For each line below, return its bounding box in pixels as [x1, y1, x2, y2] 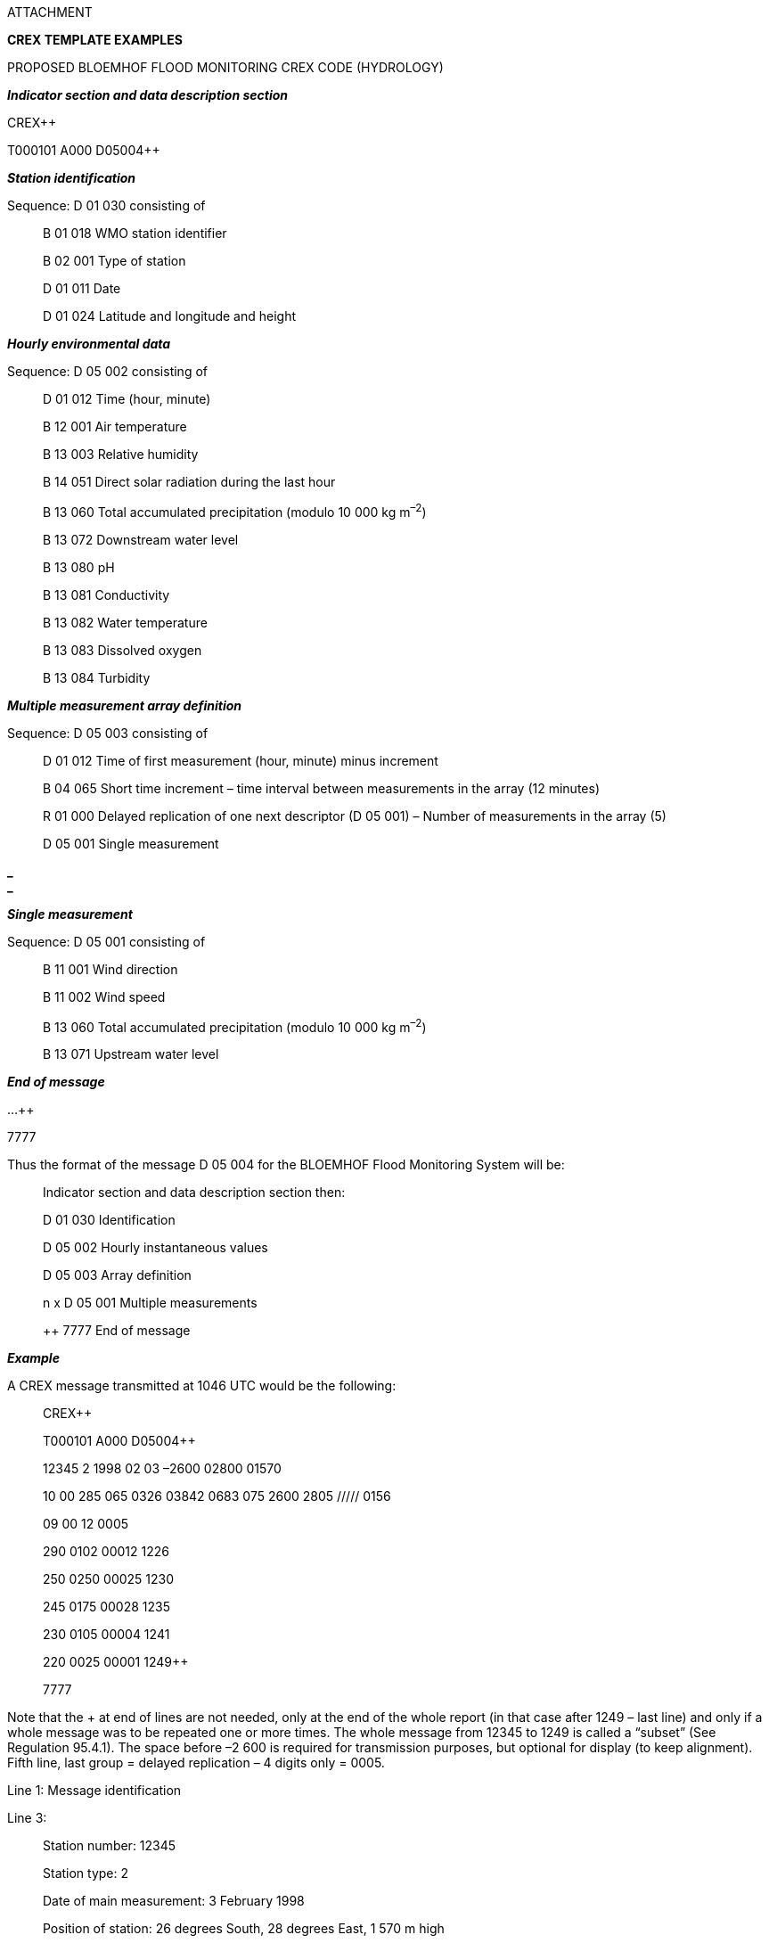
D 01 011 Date [43, 281, 121, 296]
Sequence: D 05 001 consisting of [7, 933, 206, 949]
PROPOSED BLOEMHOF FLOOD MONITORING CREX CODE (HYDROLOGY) [7, 60, 444, 75]
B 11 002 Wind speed [43, 988, 166, 1004]
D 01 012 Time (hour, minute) [43, 391, 211, 406]
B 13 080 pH [43, 559, 115, 575]
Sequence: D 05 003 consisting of [7, 725, 209, 741]
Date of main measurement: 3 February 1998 [43, 1893, 305, 1909]
